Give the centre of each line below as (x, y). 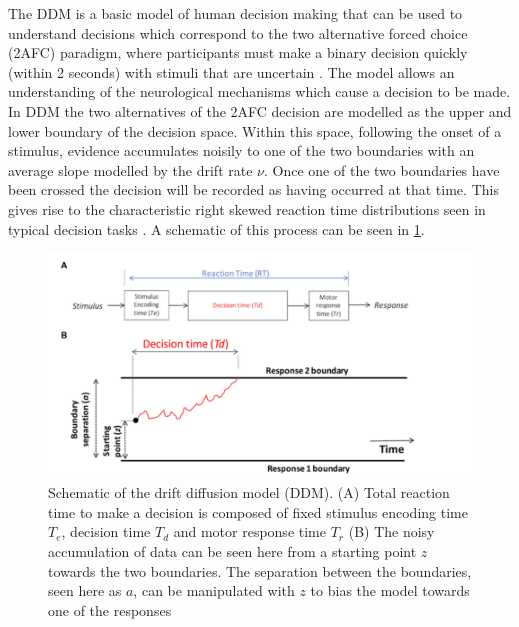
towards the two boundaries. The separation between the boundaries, (260, 570)
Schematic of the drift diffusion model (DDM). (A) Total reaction (249, 492)
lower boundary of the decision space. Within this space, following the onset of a (255, 130)
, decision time (106, 531)
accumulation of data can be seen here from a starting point (232, 550)
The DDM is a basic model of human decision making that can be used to (235, 13)
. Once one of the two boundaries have (382, 169)
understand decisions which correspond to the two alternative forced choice (238, 32)
